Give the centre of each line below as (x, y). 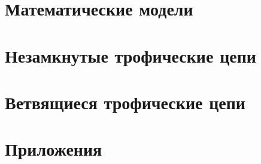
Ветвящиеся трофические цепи (125, 102)
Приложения (54, 149)
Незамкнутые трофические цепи (130, 55)
